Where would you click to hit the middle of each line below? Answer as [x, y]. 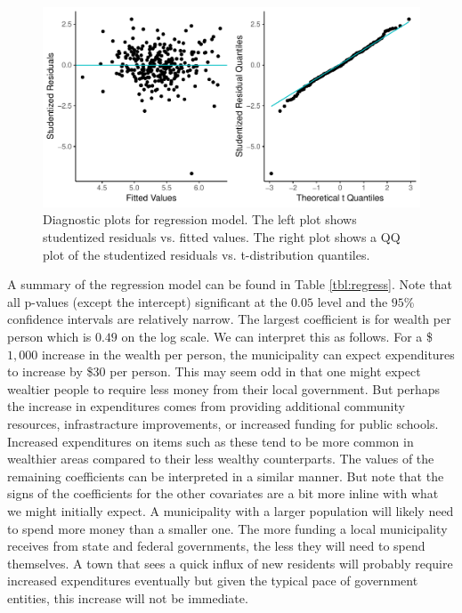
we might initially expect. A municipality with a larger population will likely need [231, 510]
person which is [49, 336]
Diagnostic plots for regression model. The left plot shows [200, 219]
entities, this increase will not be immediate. [128, 597]
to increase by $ [50, 371]
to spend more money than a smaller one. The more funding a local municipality [227, 528]
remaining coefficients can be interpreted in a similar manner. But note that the [226, 476]
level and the [353, 301]
